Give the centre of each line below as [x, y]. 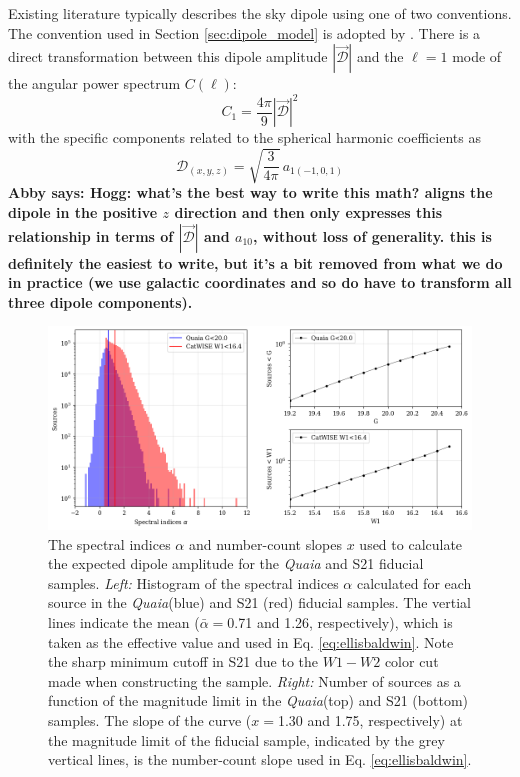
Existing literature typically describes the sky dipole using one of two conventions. [260, 13]
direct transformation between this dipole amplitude [168, 56]
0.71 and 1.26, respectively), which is [340, 622]
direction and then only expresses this [308, 212]
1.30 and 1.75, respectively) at [370, 720]
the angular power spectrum [94, 83]
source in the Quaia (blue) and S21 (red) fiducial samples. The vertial [260, 602]
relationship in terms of [91, 235]
